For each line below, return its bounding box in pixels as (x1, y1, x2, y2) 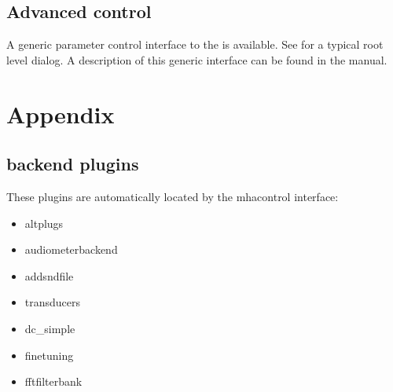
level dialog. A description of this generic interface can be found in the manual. (6, 51, 387, 68)
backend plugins (6, 152, 139, 176)
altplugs (24, 214, 64, 231)
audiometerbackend (24, 241, 118, 258)
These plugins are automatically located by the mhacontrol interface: (6, 188, 339, 204)
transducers (24, 294, 81, 310)
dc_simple (24, 320, 75, 336)
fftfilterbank (24, 373, 83, 390)
